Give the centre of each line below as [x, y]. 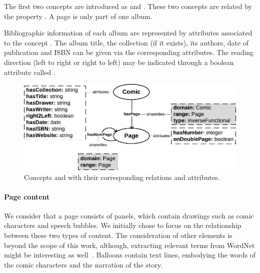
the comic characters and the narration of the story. [83, 264]
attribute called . [30, 72]
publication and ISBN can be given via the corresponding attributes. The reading [129, 52]
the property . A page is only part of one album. [78, 16]
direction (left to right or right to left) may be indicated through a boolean [119, 62]
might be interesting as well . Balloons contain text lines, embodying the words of [130, 255]
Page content [27, 196]
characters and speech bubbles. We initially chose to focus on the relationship [123, 225]
